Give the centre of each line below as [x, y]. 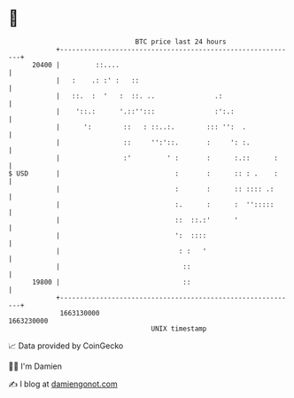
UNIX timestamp [179, 328]
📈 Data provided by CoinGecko [66, 346]
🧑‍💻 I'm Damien [35, 366]
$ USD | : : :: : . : [143, 173]
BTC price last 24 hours [181, 42]
